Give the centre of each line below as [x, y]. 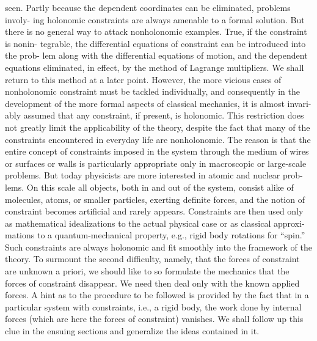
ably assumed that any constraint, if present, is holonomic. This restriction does [155, 115]
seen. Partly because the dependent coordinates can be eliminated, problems [148, 7]
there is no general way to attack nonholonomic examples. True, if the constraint [156, 31]
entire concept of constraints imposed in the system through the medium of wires [157, 151]
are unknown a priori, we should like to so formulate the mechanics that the [147, 271]
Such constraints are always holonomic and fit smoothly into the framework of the [158, 247]
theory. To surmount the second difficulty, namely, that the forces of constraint [152, 259]
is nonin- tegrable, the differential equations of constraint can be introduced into [155, 43]
